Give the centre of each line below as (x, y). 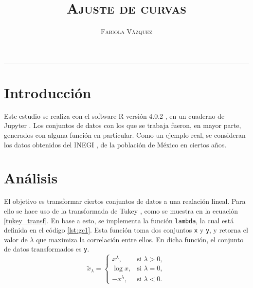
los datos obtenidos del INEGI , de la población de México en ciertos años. (115, 144)
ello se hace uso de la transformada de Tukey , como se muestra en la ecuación (121, 210)
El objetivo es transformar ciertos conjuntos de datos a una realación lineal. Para (125, 201)
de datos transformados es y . (47, 249)
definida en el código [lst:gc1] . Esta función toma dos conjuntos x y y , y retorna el (126, 230)
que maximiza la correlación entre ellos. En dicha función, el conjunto (140, 239)
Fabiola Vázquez (126, 31)
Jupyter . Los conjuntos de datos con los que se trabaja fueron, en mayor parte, (123, 125)
